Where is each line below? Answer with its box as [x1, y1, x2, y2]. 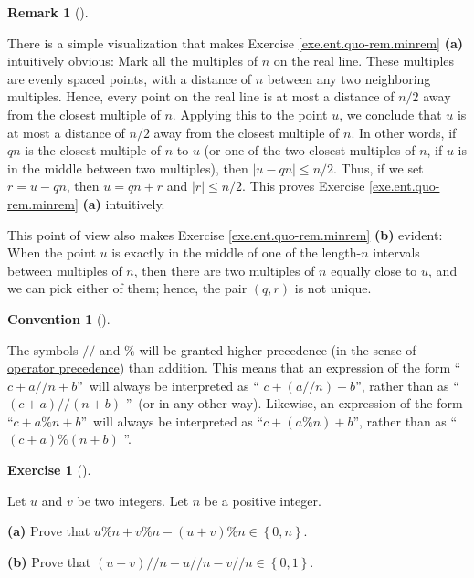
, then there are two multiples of [133, 260, 315, 279]
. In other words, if [351, 122, 457, 142]
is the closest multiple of [25, 141, 162, 160]
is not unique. [294, 278, 372, 298]
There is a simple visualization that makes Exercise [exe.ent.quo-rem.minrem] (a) [7, 33, 463, 52]
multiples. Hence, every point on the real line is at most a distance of [7, 87, 395, 106]
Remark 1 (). [7, 3, 89, 21]
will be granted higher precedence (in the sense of [139, 340, 416, 359]
